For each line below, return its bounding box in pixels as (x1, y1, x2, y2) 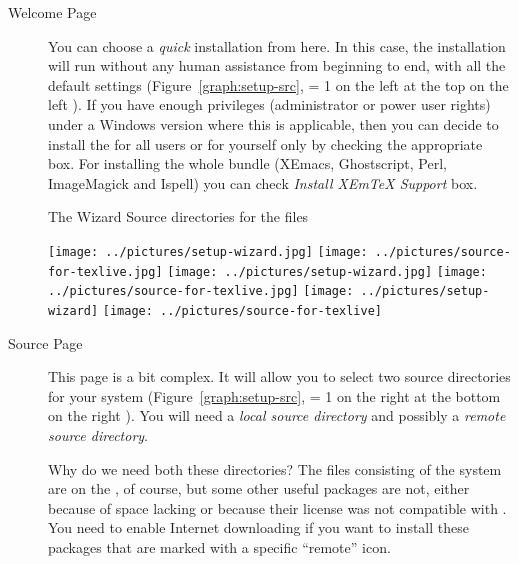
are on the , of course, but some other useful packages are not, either (48, 478, 470, 499)
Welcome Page (8, 2, 97, 22)
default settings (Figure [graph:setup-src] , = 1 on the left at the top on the (48, 74, 509, 95)
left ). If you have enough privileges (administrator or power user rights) (48, 94, 491, 115)
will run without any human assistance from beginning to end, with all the (48, 55, 506, 76)
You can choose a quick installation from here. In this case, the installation (48, 35, 506, 56)
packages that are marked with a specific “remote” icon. (48, 536, 391, 557)
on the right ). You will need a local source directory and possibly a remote (48, 405, 506, 426)
